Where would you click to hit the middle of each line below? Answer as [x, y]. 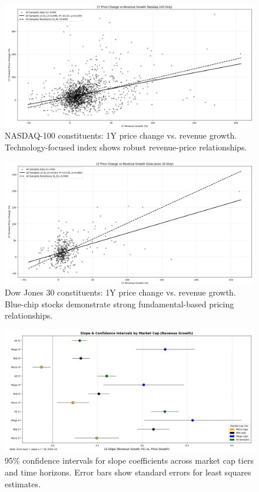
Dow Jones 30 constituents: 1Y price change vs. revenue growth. [120, 292]
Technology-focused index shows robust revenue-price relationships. [126, 147]
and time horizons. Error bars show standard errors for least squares [128, 472]
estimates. [23, 483]
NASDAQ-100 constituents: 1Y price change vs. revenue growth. [121, 135]
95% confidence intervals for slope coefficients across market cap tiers [129, 460]
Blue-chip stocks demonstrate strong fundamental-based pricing [119, 304]
